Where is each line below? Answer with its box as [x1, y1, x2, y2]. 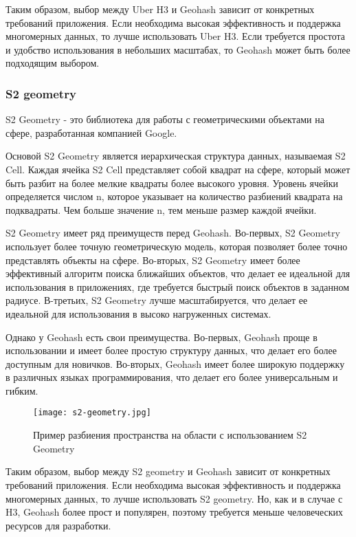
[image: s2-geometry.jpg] [33, 408, 151, 418]
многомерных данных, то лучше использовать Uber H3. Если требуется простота [5, 29, 345, 43]
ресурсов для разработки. [5, 518, 111, 532]
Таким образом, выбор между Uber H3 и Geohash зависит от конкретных [5, 2, 315, 16]
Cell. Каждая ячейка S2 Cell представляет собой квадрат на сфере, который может [5, 162, 351, 176]
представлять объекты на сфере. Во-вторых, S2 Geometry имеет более [5, 252, 300, 267]
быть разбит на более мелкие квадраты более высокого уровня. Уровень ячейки [5, 175, 338, 190]
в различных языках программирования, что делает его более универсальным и [5, 370, 338, 384]
